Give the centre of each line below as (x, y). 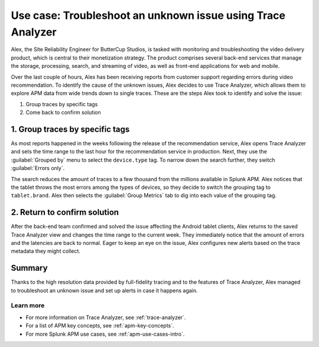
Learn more (28, 306)
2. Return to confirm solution (65, 212)
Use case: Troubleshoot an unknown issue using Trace (148, 15)
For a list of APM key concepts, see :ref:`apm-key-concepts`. (100, 326)
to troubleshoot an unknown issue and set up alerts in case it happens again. (104, 290)
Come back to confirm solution (63, 113)
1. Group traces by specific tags (70, 129)
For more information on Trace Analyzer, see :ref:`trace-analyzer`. (106, 317)
